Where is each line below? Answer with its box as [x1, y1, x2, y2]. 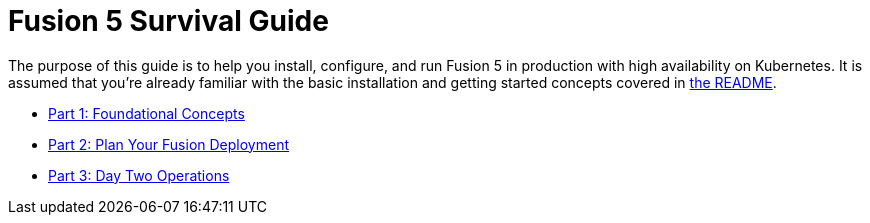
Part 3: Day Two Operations [48, 166, 230, 184]
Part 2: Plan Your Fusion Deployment [48, 135, 289, 153]
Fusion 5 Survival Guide [8, 4, 329, 38]
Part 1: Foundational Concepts [48, 104, 245, 122]
